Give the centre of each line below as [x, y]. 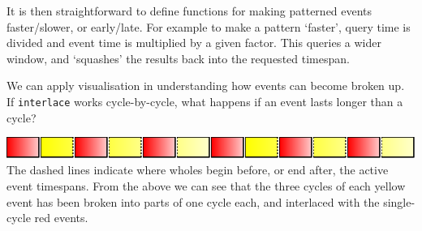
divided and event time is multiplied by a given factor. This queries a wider [194, 43]
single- [399, 201]
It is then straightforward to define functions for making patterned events [189, 11]
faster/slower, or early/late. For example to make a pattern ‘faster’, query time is [209, 26]
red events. [61, 218]
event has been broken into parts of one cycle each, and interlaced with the [193, 201]
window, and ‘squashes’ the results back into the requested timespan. [178, 58]
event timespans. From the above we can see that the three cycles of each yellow [206, 186]
